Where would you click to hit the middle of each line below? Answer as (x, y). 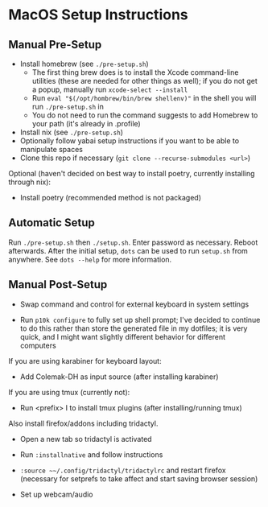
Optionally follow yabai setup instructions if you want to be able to (130, 141)
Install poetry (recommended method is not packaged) (110, 198)
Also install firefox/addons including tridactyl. (83, 423)
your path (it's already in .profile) (86, 124)
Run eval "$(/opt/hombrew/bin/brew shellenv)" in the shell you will (144, 98)
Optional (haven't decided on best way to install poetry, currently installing (132, 173)
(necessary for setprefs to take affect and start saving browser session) (139, 478)
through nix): (29, 182)
